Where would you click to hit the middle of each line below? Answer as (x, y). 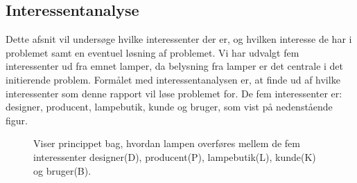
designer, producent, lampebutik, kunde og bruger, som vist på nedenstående (169, 107)
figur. (17, 120)
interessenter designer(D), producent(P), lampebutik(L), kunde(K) (175, 156)
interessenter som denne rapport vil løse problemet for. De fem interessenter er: (174, 93)
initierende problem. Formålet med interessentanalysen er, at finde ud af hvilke (173, 79)
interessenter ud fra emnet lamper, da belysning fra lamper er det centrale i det (175, 66)
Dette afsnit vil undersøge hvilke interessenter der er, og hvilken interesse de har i (179, 39)
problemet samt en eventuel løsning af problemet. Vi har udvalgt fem (153, 52)
